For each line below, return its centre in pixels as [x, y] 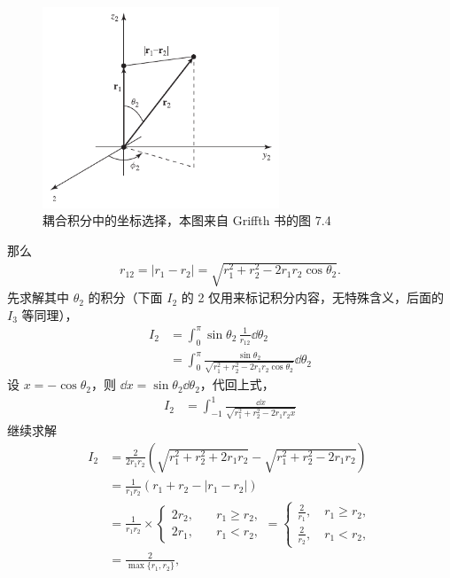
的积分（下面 [125, 297]
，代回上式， [237, 384]
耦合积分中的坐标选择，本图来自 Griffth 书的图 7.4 [187, 220]
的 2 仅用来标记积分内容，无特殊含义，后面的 [313, 297]
